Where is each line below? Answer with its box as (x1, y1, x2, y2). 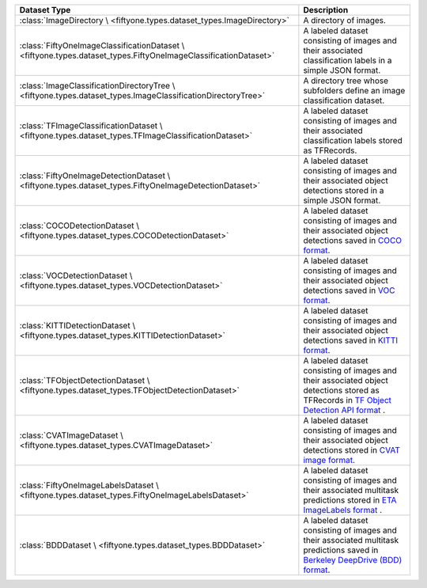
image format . (303, 455, 356, 465)
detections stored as (303, 385, 380, 396)
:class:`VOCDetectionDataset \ (19, 270, 134, 281)
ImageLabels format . (303, 505, 383, 515)
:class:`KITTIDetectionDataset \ (19, 321, 136, 331)
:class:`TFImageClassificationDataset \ (19, 120, 163, 131)
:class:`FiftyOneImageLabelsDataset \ (19, 480, 160, 491)
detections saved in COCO (303, 235, 402, 245)
